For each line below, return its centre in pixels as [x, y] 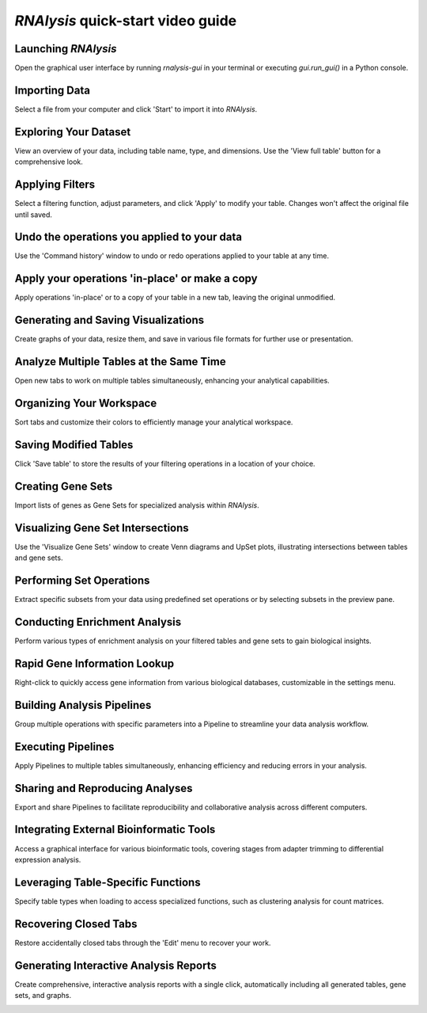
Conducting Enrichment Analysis [98, 622]
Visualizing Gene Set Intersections [102, 528]
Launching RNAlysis [66, 49]
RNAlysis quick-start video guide [126, 21]
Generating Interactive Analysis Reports [115, 965]
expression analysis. [48, 859]
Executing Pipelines [64, 746]
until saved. [34, 215]
